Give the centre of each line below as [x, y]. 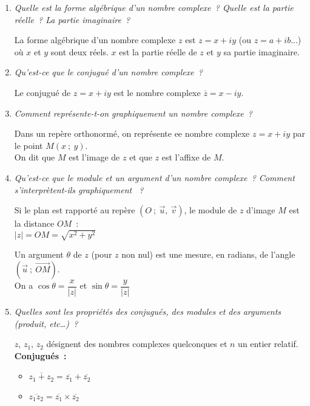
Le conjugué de [42, 92]
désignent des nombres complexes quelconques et [137, 344]
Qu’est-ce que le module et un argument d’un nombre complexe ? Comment [154, 177]
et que [141, 157]
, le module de [211, 210]
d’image [261, 210]
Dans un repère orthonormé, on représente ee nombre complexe [132, 133]
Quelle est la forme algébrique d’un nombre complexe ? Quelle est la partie [154, 7]
